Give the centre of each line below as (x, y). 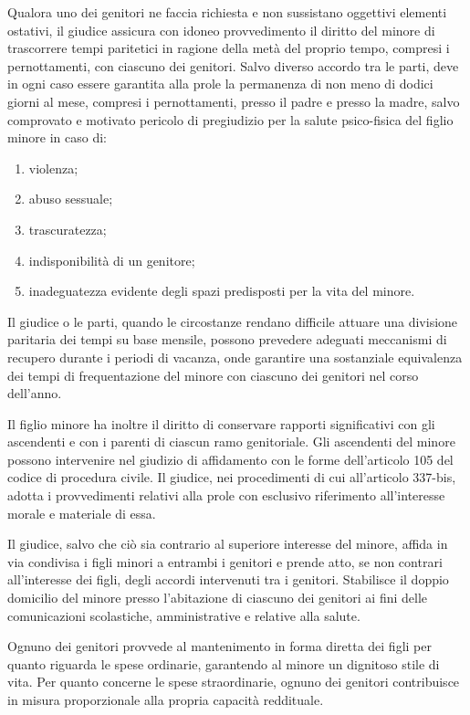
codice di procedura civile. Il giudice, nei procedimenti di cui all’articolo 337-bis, (232, 477)
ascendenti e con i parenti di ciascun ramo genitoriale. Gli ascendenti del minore (231, 442)
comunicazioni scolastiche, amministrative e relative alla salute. (184, 615)
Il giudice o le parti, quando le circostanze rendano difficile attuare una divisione (233, 321)
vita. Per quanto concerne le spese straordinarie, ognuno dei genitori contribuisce (234, 682)
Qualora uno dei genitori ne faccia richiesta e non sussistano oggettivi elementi (227, 12)
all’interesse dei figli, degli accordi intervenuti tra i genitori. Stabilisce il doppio (228, 579)
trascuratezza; (68, 229)
